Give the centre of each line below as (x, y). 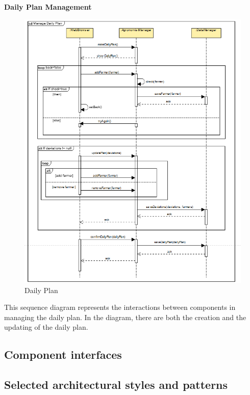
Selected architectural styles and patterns (116, 385)
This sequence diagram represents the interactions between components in (120, 307)
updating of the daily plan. (46, 327)
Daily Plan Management (48, 7)
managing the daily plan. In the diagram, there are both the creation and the (125, 317)
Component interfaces (63, 354)
